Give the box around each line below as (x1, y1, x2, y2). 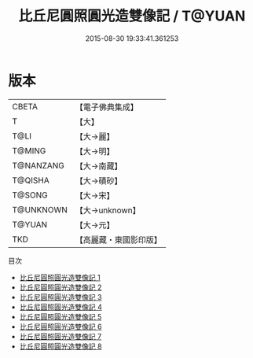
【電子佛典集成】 (75, 101, 139, 113)
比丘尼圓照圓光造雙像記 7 (19, 331, 102, 341)
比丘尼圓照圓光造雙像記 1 (19, 272, 101, 282)
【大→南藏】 (75, 161, 123, 172)
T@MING (12, 145, 46, 156)
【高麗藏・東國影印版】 (75, 234, 163, 245)
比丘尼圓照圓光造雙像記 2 (19, 282, 102, 292)
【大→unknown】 (75, 205, 141, 216)
